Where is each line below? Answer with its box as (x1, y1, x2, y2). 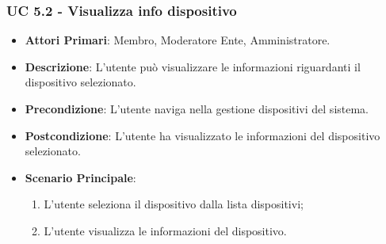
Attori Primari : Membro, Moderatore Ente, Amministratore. (25, 32, 331, 48)
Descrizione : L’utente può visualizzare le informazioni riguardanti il (25, 58, 361, 74)
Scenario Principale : (25, 169, 136, 185)
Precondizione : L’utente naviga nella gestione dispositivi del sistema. (25, 101, 369, 116)
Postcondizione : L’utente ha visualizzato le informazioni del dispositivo (25, 127, 380, 143)
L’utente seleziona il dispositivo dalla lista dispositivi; (44, 196, 304, 212)
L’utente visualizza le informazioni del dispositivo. (44, 222, 287, 238)
